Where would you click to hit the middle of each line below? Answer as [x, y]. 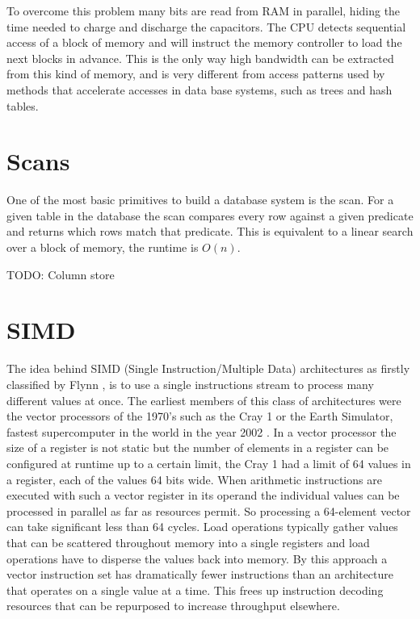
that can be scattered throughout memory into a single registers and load [188, 542]
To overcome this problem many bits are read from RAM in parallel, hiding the [204, 10]
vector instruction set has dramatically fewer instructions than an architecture [200, 574]
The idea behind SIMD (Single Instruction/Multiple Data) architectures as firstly [208, 368]
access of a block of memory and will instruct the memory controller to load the [204, 42]
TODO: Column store [61, 274]
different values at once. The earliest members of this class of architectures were [204, 400]
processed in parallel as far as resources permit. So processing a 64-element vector [209, 510]
